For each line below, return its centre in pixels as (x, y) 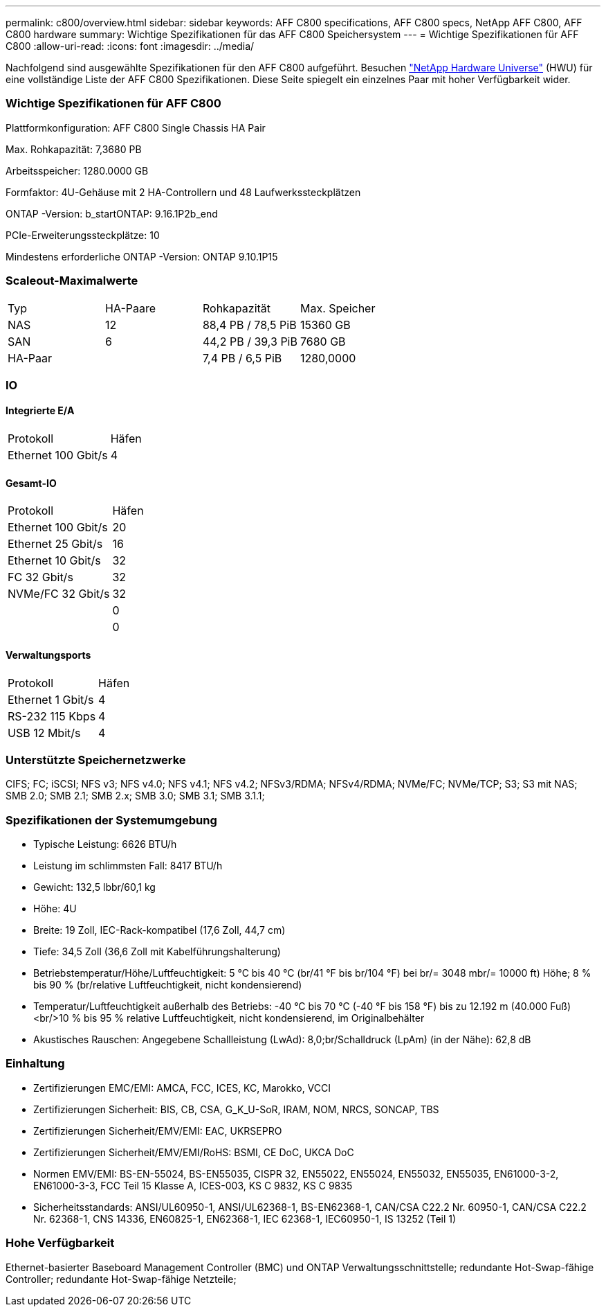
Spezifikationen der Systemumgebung (111, 820)
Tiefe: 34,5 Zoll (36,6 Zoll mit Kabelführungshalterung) (157, 952)
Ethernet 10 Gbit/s (54, 561)
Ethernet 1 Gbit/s (51, 699)
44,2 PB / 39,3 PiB (250, 341)
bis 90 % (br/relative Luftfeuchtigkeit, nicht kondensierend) (168, 985)
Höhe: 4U (55, 909)
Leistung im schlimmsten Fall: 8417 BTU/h (128, 866)
